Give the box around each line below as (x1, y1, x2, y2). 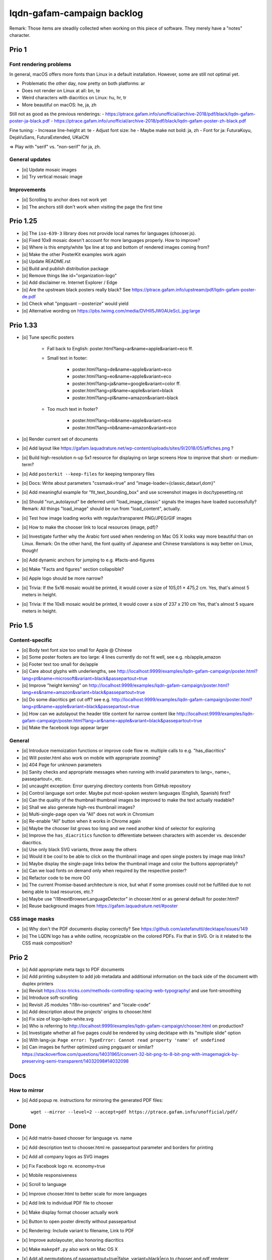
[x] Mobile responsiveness (22, 1172, 77, 1178)
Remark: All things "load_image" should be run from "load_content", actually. (22, 506, 181, 512)
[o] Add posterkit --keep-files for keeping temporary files (22, 471, 155, 477)
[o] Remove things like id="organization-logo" (22, 272, 117, 278)
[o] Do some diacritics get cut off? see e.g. (22, 696, 111, 703)
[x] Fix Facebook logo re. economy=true (22, 1163, 105, 1169)
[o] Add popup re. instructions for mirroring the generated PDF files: (22, 1097, 163, 1103)
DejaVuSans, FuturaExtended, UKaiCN (9, 134, 89, 141)
